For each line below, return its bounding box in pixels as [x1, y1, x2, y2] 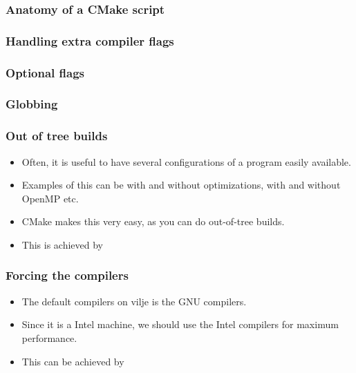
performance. [21, 330, 77, 345]
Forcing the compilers [6, 267, 129, 284]
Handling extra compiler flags [6, 32, 174, 49]
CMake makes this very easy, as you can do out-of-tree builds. [21, 214, 285, 229]
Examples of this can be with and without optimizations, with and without [21, 178, 341, 192]
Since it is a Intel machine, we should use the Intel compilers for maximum [21, 317, 339, 332]
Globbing [6, 95, 58, 113]
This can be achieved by [21, 354, 124, 368]
